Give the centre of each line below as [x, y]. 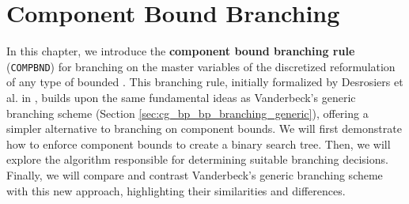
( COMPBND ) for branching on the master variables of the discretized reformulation [201, 66]
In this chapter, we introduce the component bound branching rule [181, 51]
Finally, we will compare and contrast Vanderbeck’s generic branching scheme [195, 174]
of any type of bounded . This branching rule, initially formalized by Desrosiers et [205, 82]
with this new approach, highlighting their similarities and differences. [176, 190]
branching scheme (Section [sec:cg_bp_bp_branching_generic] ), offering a [187, 113]
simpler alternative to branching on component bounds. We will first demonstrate [204, 128]
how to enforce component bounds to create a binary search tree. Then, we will [199, 144]
